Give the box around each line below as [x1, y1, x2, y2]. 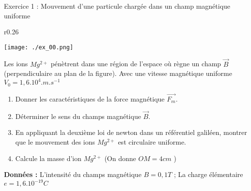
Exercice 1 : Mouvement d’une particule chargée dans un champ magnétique [4, 1, 231, 11]
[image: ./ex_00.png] [4, 44, 74, 51]
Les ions [4, 59, 28, 69]
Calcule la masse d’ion [15, 153, 82, 163]
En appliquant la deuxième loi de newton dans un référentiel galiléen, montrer [15, 127, 247, 137]
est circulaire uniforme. [118, 137, 186, 147]
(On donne [104, 153, 136, 163]
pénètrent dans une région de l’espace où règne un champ [50, 59, 221, 69]
